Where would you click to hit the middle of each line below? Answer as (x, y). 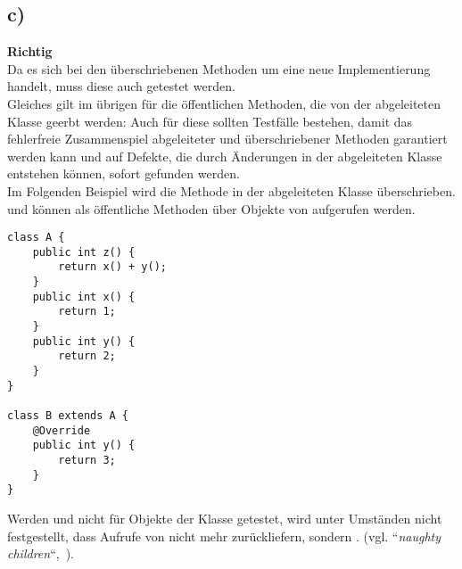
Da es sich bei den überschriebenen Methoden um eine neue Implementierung (219, 68)
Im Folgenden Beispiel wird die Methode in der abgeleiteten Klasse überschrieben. (231, 190)
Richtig (30, 51)
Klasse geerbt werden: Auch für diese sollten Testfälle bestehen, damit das (210, 121)
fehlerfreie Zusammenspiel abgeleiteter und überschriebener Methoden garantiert (227, 139)
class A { (36, 238)
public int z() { (84, 252)
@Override (62, 430)
